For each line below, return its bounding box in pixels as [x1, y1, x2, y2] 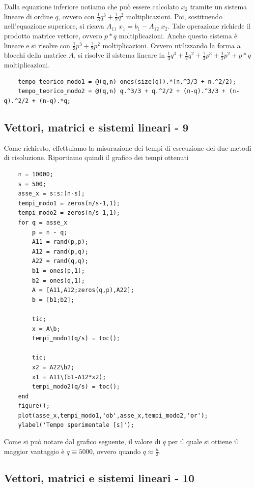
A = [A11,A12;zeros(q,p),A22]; [32, 287, 134, 294]
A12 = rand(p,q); [32, 248, 88, 255]
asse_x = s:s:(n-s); [18, 190, 85, 197]
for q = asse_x [18, 219, 67, 226]
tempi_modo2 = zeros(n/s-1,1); [18, 209, 120, 217]
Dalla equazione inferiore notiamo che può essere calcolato [4, 1, 179, 11]
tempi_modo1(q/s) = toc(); [32, 335, 120, 342]
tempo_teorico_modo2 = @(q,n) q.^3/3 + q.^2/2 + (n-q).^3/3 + [18, 88, 226, 95]
